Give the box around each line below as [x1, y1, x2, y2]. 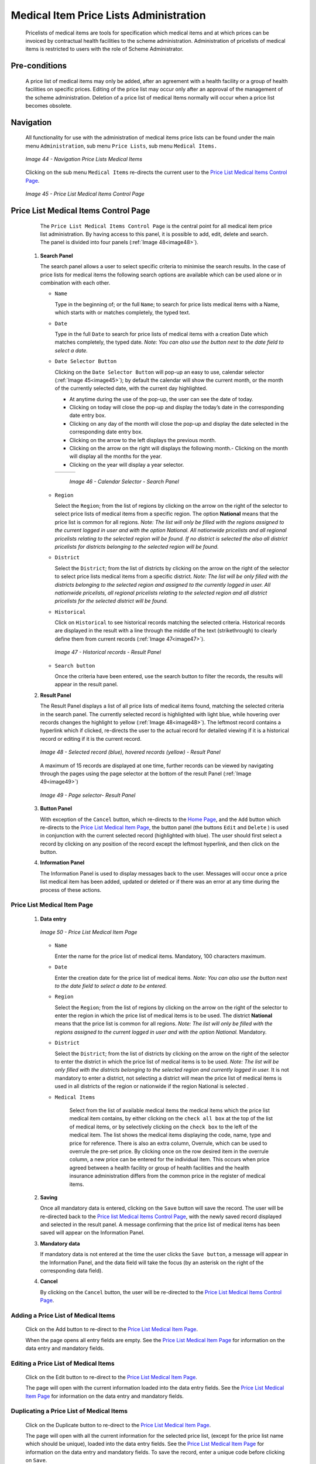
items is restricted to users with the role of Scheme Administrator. [25, 46, 184, 53]
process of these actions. [40, 886, 102, 893]
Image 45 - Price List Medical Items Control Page [25, 190, 145, 197]
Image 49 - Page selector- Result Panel [40, 791, 136, 799]
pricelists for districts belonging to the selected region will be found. [54, 543, 219, 550]
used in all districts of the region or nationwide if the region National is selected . [54, 1083, 249, 1090]
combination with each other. [40, 279, 111, 286]
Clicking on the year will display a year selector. [69, 461, 184, 468]
